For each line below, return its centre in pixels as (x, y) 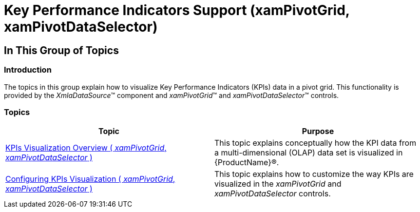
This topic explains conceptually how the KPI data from (315, 143)
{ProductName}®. (247, 163)
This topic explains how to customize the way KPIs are (314, 174)
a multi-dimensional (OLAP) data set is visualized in (309, 153)
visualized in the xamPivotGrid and (278, 184)
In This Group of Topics (61, 50)
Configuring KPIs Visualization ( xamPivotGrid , (90, 179)
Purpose (318, 131)
